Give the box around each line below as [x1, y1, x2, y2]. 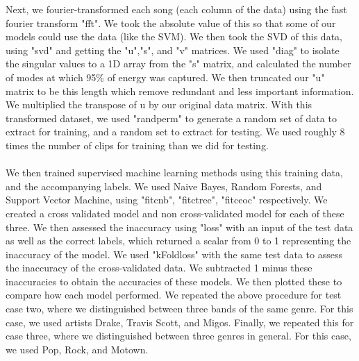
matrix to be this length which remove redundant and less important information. [6, 83, 354, 98]
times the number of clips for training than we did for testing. [6, 137, 269, 152]
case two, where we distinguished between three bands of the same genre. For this [6, 301, 353, 316]
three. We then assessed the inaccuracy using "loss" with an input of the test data [6, 219, 353, 234]
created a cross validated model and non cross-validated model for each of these [6, 205, 344, 220]
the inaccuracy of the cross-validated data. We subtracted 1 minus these [6, 260, 312, 275]
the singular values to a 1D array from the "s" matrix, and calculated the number [6, 56, 351, 71]
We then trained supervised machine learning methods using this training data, [6, 165, 343, 180]
